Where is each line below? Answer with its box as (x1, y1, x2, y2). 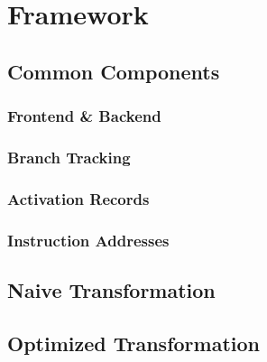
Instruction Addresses (7, 228, 170, 251)
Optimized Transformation (7, 329, 260, 357)
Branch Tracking (7, 145, 131, 168)
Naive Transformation (7, 275, 216, 303)
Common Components (7, 57, 220, 85)
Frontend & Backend (7, 105, 161, 127)
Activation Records (7, 187, 150, 209)
